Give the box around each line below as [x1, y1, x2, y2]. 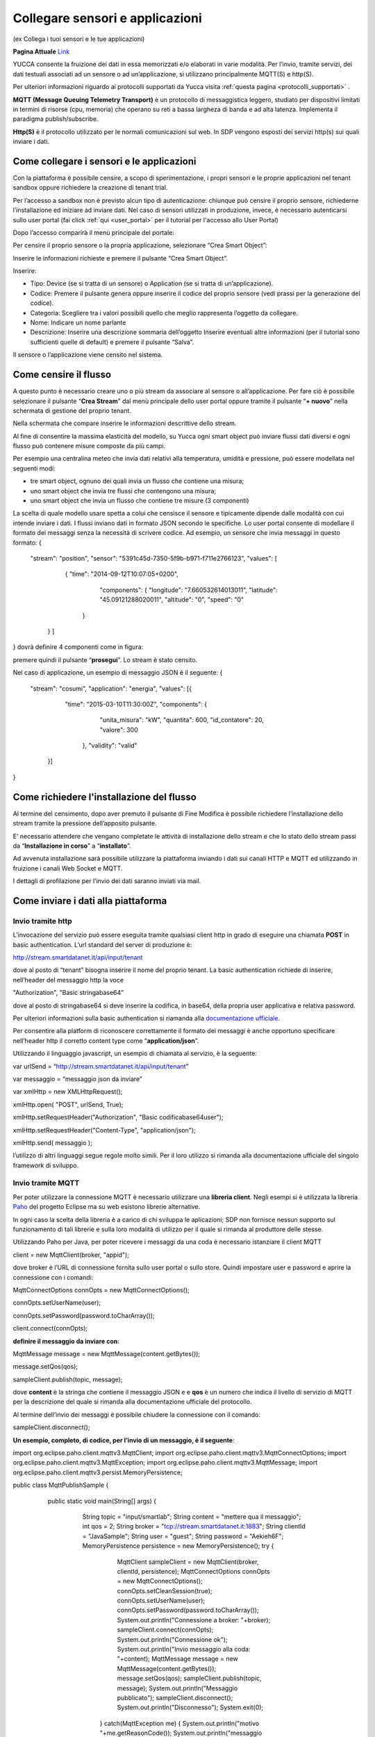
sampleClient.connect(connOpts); [117, 1626, 214, 1634]
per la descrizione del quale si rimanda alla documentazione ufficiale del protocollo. [12, 1397, 252, 1406]
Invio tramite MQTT [12, 1178, 80, 1188]
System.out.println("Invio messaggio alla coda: [117, 1645, 251, 1654]
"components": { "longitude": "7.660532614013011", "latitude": [99, 586, 278, 594]
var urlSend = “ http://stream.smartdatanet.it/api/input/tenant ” [12, 1062, 189, 1070]
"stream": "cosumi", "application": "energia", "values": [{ [30, 684, 192, 693]
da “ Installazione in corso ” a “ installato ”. [12, 841, 131, 850]
